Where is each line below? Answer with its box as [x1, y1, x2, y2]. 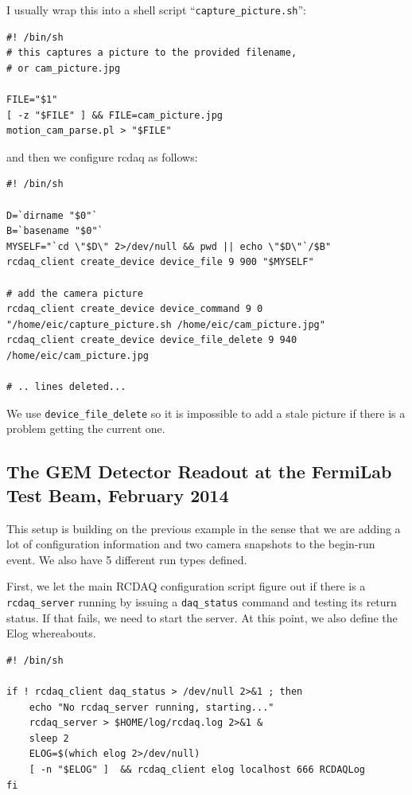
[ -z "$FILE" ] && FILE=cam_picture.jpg [6, 109, 223, 121]
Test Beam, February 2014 [6, 482, 229, 507]
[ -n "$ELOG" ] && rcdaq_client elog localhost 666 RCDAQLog [29, 763, 366, 775]
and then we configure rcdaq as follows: [6, 148, 198, 165]
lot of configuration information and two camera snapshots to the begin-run [6, 536, 375, 552]
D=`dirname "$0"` [6, 209, 98, 221]
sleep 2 [29, 732, 69, 744]
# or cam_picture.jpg [6, 62, 121, 74]
